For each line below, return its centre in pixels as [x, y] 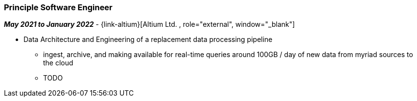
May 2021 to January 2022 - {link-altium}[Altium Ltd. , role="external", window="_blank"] [150, 24]
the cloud [58, 63]
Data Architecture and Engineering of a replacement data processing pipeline [148, 40]
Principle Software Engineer [58, 7]
